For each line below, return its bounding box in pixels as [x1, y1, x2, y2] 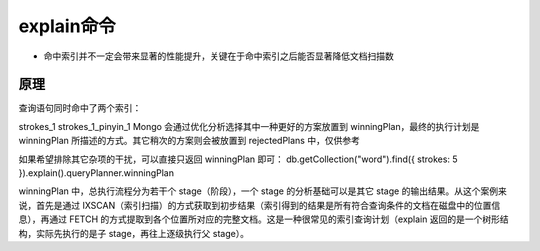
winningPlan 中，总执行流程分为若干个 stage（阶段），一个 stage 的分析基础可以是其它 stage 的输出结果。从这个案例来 [18, 185, 507, 197]
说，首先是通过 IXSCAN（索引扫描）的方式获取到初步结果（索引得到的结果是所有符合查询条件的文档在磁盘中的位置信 [18, 199, 501, 211]
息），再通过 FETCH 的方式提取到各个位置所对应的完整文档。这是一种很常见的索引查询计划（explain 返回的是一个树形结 [18, 213, 509, 225]
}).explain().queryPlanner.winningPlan [18, 167, 175, 179]
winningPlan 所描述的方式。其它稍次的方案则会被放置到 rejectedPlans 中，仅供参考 [18, 135, 360, 147]
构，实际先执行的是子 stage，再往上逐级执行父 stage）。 [18, 227, 250, 239]
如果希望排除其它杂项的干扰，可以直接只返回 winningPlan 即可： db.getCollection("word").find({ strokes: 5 [18, 153, 459, 165]
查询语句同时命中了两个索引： [18, 102, 142, 114]
